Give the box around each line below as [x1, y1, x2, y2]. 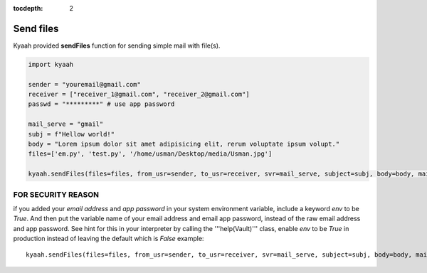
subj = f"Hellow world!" [28, 130, 115, 138]
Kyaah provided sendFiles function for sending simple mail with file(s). [13, 41, 221, 50]
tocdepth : [13, 4, 43, 12]
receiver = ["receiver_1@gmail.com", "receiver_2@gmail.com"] [28, 90, 250, 99]
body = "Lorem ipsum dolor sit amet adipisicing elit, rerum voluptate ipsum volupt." [28, 140, 340, 149]
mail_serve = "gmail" [28, 120, 104, 128]
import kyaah [28, 60, 74, 68]
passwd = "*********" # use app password [28, 100, 175, 108]
